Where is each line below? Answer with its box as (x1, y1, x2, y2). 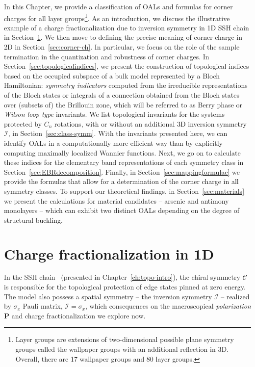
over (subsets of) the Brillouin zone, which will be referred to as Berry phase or (4, 99, 243, 109)
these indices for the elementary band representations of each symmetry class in (4, 157, 244, 167)
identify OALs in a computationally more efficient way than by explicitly (4, 137, 223, 148)
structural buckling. (4, 214, 63, 225)
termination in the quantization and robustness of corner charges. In (4, 51, 209, 61)
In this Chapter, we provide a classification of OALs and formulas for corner (4, 1, 233, 11)
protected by (4, 118, 42, 129)
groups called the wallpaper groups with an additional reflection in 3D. (15, 344, 229, 354)
